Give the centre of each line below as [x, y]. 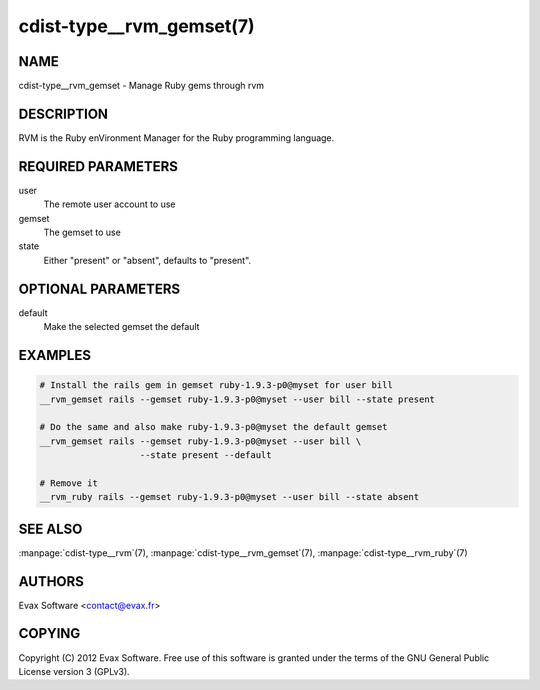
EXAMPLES [55, 355]
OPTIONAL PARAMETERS [99, 288]
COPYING [49, 633]
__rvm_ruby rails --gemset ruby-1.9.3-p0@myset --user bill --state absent [229, 497]
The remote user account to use [109, 204]
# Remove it [69, 483]
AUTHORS [51, 581]
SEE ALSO [50, 528]
